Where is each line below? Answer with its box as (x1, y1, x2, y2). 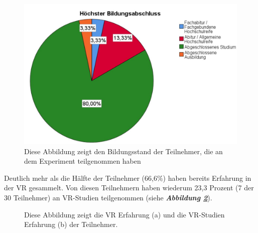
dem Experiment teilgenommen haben (24, 156, 141, 166)
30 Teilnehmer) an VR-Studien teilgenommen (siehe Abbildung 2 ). (4, 192, 212, 203)
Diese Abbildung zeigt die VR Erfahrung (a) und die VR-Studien (24, 209, 225, 219)
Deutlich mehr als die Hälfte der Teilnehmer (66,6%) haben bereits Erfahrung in (4, 172, 251, 183)
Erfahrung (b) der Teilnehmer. (24, 219, 118, 229)
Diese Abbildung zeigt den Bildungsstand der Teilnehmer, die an (24, 146, 223, 156)
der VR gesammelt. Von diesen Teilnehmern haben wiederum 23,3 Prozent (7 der (4, 182, 254, 193)
